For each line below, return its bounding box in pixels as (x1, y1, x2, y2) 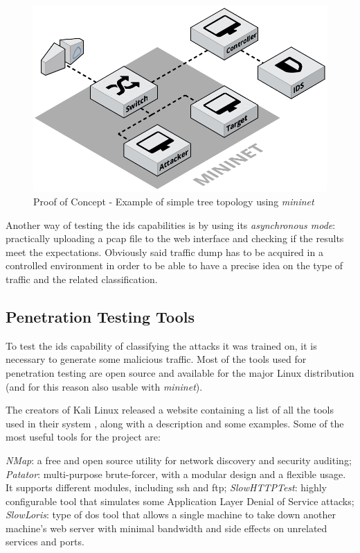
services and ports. (6, 534, 84, 549)
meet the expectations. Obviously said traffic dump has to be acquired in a (6, 244, 323, 259)
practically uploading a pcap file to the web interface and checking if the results (6, 231, 344, 246)
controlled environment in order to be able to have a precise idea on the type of (6, 258, 343, 273)
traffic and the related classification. (6, 271, 158, 286)
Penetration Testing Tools (6, 305, 195, 327)
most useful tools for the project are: (6, 429, 161, 444)
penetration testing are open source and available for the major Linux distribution (6, 365, 354, 380)
